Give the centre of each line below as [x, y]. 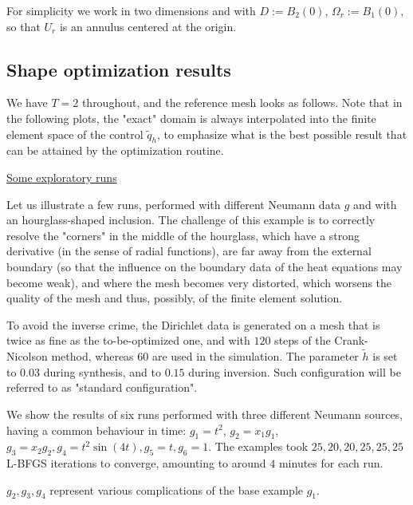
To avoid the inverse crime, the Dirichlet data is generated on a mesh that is [193, 324]
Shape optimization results [119, 69]
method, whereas [92, 356]
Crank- [351, 340]
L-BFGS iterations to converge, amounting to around [136, 463]
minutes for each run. [331, 463]
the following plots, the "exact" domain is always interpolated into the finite [191, 118]
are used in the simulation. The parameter [255, 356]
